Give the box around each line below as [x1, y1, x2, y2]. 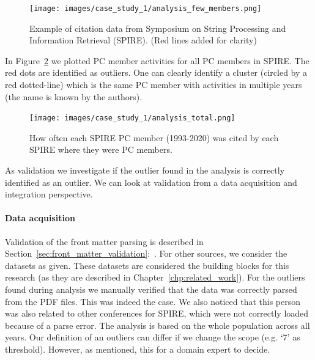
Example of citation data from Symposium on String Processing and [29, 21, 286, 34]
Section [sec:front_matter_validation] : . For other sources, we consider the [5, 247, 287, 260]
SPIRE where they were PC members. [29, 143, 172, 156]
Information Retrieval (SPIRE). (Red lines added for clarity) [29, 34, 257, 46]
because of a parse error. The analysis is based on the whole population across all [5, 318, 310, 331]
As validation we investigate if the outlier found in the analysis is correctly [5, 164, 285, 177]
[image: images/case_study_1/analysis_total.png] [29, 114, 235, 123]
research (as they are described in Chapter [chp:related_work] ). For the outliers [5, 271, 305, 284]
